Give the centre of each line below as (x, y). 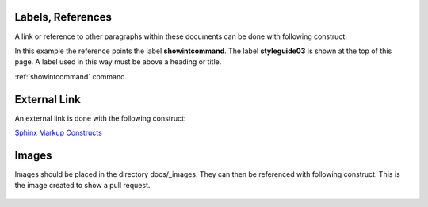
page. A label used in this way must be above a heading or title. (118, 62)
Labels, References (63, 17)
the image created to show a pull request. (82, 186)
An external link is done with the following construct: (100, 118)
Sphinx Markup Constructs (58, 132)
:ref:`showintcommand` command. (71, 76)
